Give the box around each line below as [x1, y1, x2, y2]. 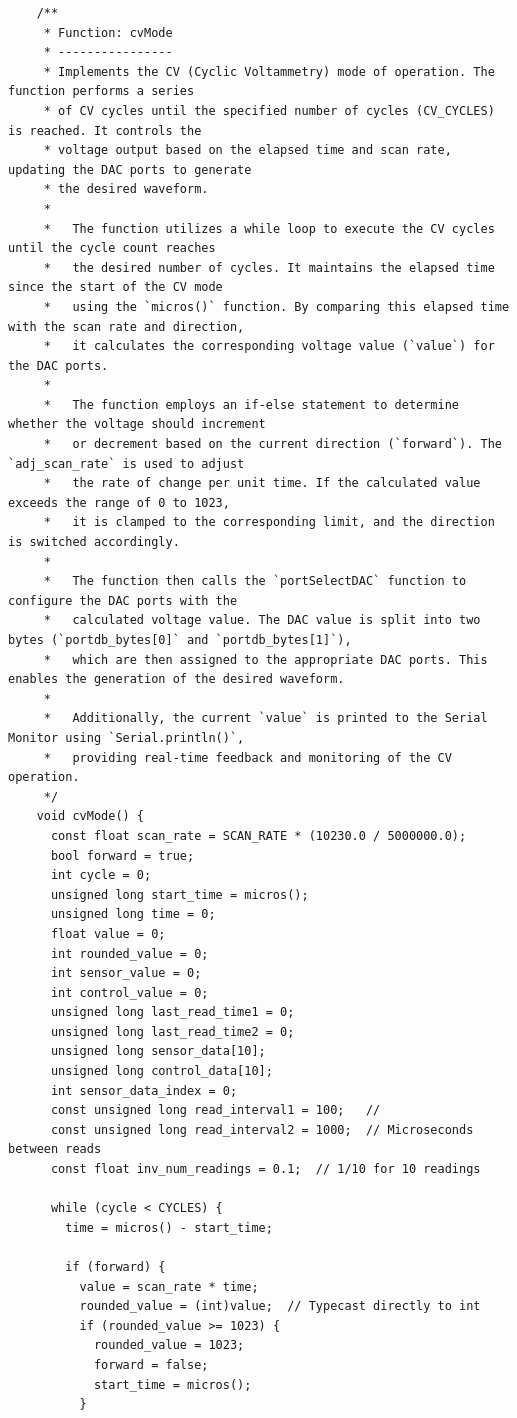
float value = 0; [50, 926, 166, 941]
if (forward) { [65, 1260, 166, 1274]
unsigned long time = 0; [50, 907, 216, 922]
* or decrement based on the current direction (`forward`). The [43, 437, 502, 452]
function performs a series [8, 84, 195, 99]
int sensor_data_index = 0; [50, 1083, 238, 1098]
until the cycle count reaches [8, 241, 216, 256]
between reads [8, 1142, 102, 1157]
